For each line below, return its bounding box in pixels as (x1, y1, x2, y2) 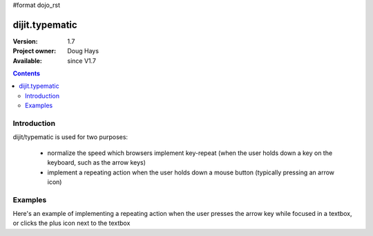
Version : (12, 37, 38, 45)
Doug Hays (67, 47, 99, 55)
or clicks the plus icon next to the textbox (12, 219, 131, 228)
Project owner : (12, 47, 57, 55)
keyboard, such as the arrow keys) (47, 158, 146, 167)
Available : (12, 56, 43, 65)
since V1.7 (67, 56, 97, 65)
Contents (12, 69, 41, 78)
